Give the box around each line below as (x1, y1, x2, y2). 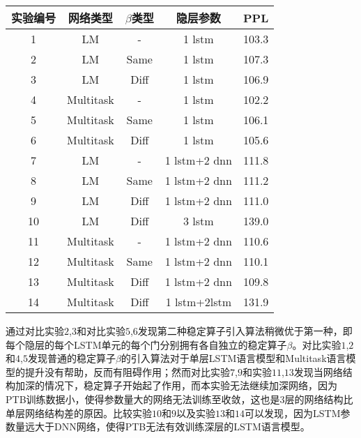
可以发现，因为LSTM (245, 405, 341, 420)
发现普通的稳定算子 (27, 351, 116, 365)
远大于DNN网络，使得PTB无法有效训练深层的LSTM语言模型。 (24, 419, 310, 434)
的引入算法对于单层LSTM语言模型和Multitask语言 (121, 351, 346, 365)
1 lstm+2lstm (165, 294, 232, 310)
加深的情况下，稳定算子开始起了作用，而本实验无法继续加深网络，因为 (15, 378, 337, 393)
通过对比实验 (6, 324, 64, 338)
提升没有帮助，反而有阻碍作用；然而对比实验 (24, 364, 230, 379)
